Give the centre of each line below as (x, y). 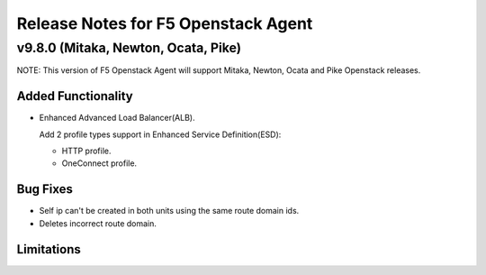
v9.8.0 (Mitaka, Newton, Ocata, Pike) (129, 48)
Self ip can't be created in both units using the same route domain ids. (169, 211)
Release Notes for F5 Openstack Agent (165, 23)
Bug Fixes (45, 189)
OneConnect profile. (99, 163)
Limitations (49, 249)
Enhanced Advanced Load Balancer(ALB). (117, 118)
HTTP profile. (86, 151)
